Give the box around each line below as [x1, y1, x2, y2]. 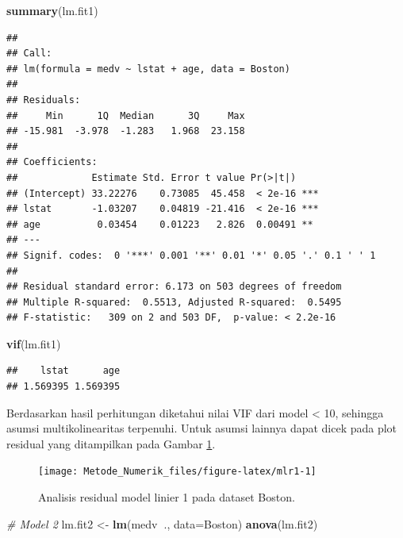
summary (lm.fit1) [6, 2, 98, 18]
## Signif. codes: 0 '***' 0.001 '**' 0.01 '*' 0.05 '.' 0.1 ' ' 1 [6, 249, 376, 261]
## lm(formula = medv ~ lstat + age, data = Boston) [6, 63, 290, 75]
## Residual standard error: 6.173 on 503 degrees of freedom [6, 281, 342, 293]
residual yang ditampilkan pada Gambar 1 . [6, 435, 216, 452]
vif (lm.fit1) [6, 335, 61, 352]
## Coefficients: [6, 156, 98, 168]
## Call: [6, 48, 52, 60]
